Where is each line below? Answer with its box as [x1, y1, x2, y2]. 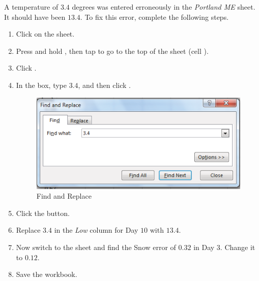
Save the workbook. [16, 269, 77, 279]
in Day [193, 241, 215, 252]
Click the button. [16, 207, 70, 218]
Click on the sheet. [16, 28, 75, 39]
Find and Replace [36, 191, 92, 201]
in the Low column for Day [54, 225, 138, 235]
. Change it [220, 241, 255, 252]
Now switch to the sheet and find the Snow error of [16, 241, 176, 252]
